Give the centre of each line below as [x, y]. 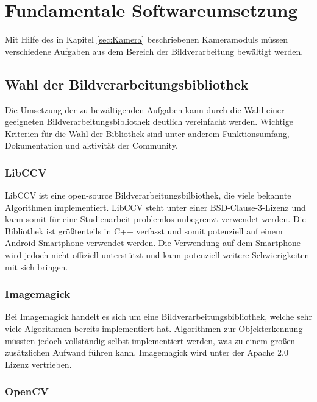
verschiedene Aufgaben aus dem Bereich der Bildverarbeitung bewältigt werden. [154, 51]
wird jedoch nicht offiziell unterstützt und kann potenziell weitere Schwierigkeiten [157, 255]
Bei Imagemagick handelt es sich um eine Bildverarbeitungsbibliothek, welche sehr [158, 316]
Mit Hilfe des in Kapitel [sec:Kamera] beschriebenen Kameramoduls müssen [147, 39]
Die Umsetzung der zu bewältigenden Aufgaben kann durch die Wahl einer [145, 109]
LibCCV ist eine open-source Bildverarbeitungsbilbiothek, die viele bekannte [148, 195]
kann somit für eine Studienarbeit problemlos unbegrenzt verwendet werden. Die [155, 219]
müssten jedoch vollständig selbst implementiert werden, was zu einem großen [150, 340]
